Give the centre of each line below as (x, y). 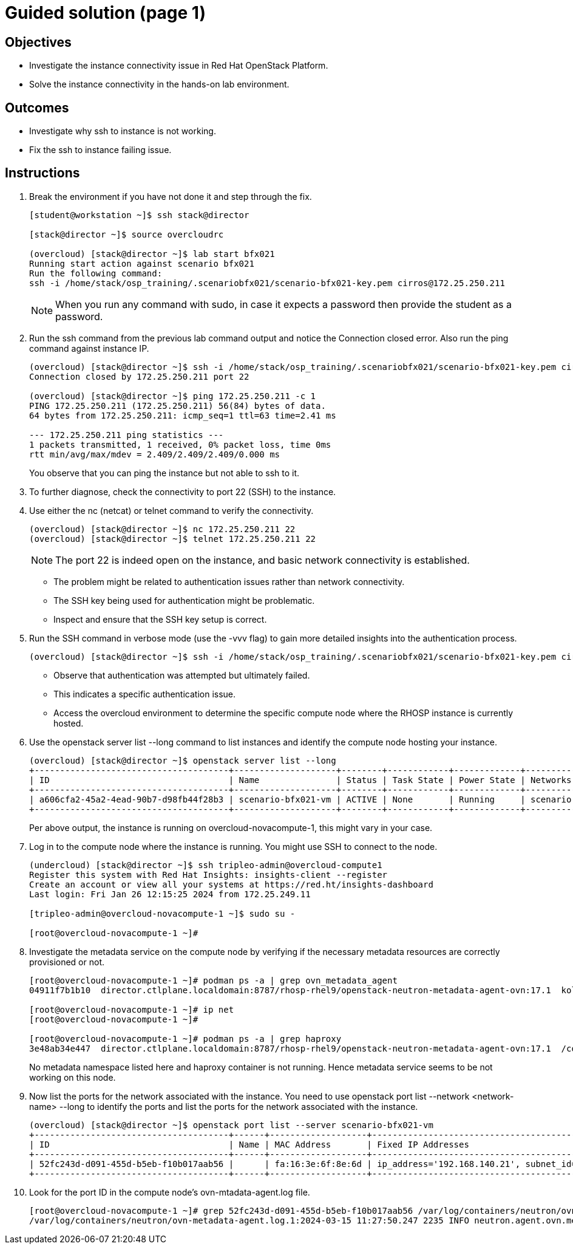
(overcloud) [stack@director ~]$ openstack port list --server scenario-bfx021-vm (231, 1125)
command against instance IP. (89, 348)
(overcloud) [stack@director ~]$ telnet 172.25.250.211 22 (173, 539)
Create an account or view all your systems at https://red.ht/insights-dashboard (231, 884)
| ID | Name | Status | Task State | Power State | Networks (300, 780)
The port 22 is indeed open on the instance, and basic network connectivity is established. (263, 560)
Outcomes (37, 108)
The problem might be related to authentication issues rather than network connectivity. (229, 581)
